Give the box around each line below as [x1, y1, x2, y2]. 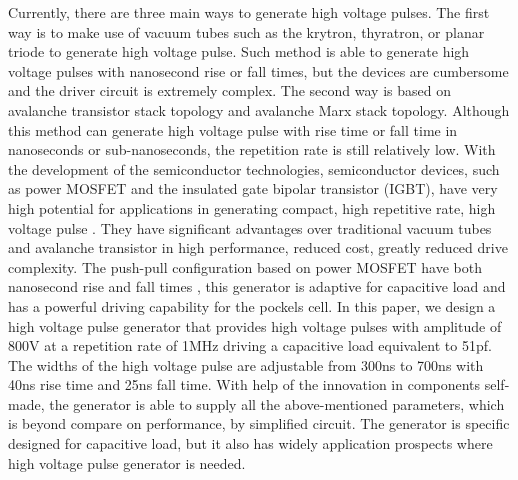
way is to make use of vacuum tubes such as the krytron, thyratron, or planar [8, 21, 485, 42]
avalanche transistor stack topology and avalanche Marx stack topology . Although [8, 99, 510, 120]
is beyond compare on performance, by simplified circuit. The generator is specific [8, 413, 510, 434]
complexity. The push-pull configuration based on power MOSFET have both [8, 256, 482, 277]
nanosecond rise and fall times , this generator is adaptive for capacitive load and [8, 276, 506, 297]
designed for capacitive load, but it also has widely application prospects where [8, 433, 493, 454]
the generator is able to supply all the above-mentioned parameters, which [49, 393, 505, 414]
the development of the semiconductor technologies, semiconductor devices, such [8, 158, 500, 179]
